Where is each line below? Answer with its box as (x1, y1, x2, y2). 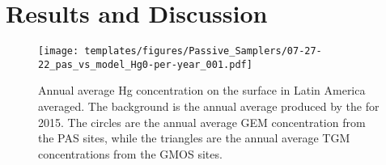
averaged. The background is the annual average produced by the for (38, 98, 380, 115)
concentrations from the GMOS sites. (38, 145, 223, 162)
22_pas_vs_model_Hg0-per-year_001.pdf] (38, 58, 252, 70)
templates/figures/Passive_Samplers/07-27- (84, 45, 322, 57)
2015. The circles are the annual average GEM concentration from (38, 113, 366, 130)
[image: (38, 45, 79, 57)
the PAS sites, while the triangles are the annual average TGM (38, 129, 350, 146)
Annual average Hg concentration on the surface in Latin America (38, 82, 366, 99)
